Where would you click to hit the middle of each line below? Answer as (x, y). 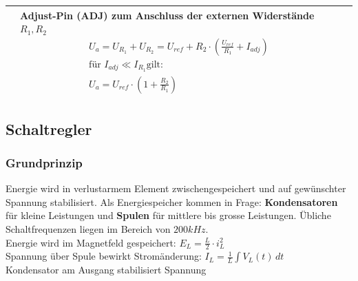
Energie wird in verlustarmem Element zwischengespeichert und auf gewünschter (176, 188)
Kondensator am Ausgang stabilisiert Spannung (106, 270)
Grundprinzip (44, 162)
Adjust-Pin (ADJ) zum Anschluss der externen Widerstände (167, 15)
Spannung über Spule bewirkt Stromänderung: (104, 256)
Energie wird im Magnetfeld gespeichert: (91, 242)
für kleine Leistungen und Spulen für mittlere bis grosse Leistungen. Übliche (168, 215)
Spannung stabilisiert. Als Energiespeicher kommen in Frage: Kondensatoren (172, 201)
